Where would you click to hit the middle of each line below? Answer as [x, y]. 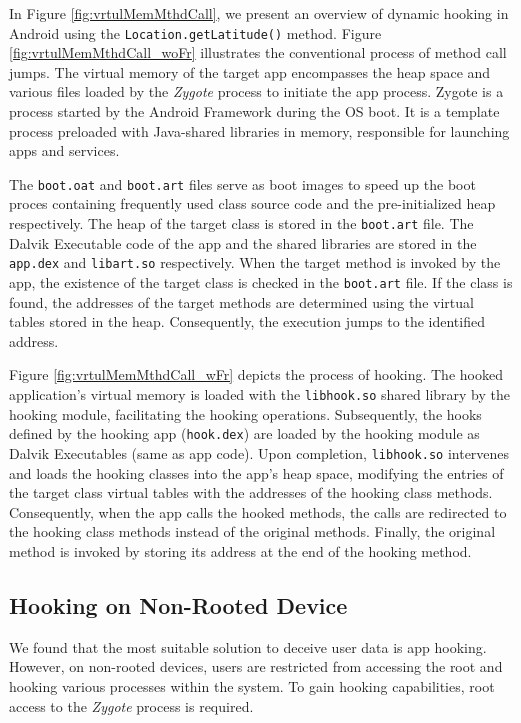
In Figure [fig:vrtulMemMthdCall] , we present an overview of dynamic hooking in [259, 13]
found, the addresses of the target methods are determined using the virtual [241, 301]
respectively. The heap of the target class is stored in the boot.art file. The [241, 223]
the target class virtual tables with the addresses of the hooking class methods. [251, 492]
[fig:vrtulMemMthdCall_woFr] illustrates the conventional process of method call [258, 52]
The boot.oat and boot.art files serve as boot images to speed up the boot [242, 183]
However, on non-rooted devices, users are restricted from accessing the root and [256, 666]
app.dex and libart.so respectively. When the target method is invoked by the [255, 262]
